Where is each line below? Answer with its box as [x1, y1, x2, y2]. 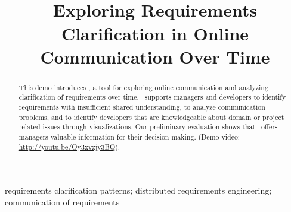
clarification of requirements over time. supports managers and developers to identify [18, 92, 286, 102]
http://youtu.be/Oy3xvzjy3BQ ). [18, 141, 120, 151]
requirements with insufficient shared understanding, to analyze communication [18, 102, 265, 112]
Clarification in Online [61, 21, 249, 45]
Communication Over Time [40, 44, 270, 68]
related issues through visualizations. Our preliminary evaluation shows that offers [18, 122, 278, 132]
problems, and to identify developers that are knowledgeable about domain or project [18, 112, 284, 122]
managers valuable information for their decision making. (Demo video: [18, 132, 240, 142]
